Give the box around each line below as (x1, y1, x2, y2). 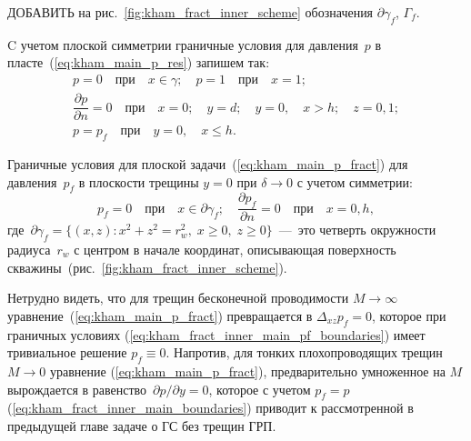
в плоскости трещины (78, 172, 199, 191)
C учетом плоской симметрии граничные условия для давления (7, 35, 358, 54)
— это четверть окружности (278, 220, 436, 239)
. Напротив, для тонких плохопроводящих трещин (165, 343, 443, 362)
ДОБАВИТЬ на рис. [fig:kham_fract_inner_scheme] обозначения (7, 3, 374, 21)
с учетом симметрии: (296, 172, 413, 191)
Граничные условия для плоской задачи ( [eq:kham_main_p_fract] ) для (7, 154, 408, 173)
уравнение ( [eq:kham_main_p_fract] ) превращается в (7, 306, 313, 325)
